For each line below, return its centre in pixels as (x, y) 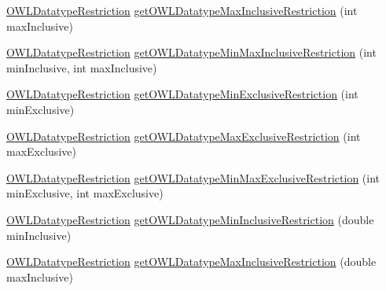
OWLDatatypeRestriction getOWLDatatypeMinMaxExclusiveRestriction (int (193, 177)
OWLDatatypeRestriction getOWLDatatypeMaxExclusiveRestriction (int (184, 136)
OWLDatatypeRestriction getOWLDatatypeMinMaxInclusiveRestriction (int (191, 52)
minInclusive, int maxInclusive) (82, 67)
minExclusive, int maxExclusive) (85, 193)
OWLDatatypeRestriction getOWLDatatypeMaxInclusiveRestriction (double (191, 262)
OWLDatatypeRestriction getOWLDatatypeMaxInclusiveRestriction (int (182, 10)
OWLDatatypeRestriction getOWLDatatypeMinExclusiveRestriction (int (182, 94)
